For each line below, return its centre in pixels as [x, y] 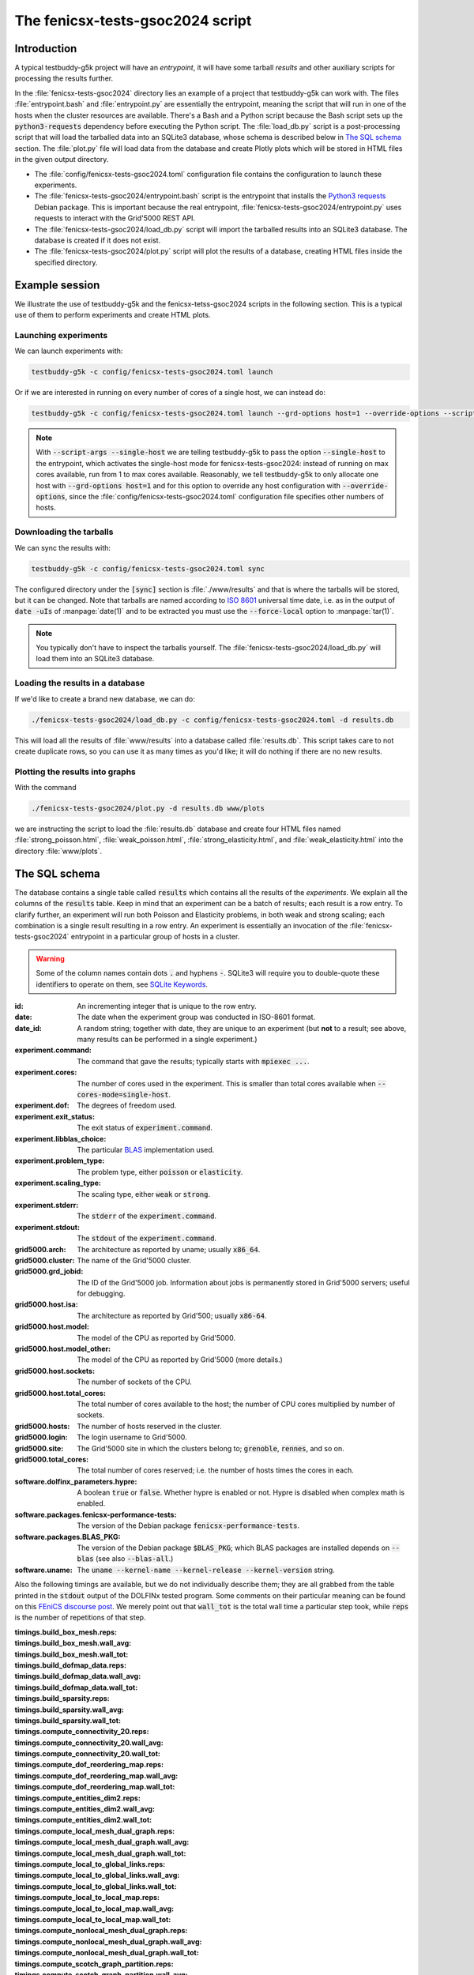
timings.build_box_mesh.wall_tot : [71, 1654]
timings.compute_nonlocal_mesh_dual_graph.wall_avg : [108, 1941]
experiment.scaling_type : [58, 1183]
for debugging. [101, 1294]
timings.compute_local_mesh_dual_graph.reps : [95, 1831]
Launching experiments [61, 335]
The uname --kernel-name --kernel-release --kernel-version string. [206, 1570]
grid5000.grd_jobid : [49, 1271]
